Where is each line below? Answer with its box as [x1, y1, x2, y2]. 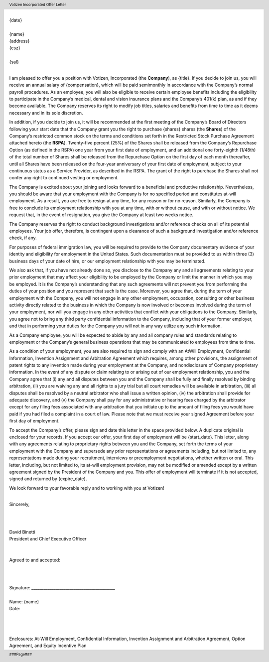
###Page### [9, 652, 32, 657]
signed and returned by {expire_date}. [9, 476, 87, 482]
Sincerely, [9, 501, 30, 507]
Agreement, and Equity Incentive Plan [9, 643, 87, 649]
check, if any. [9, 235, 37, 241]
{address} [9, 38, 30, 44]
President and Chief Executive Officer [9, 536, 87, 542]
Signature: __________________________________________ [9, 585, 116, 591]
